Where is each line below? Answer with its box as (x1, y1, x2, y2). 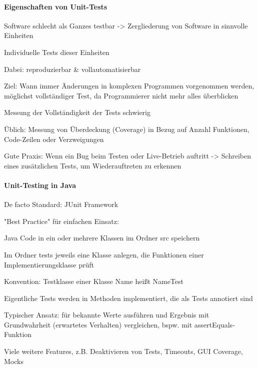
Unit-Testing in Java (4, 179, 76, 190)
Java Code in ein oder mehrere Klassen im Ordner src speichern (4, 232, 200, 243)
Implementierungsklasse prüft (4, 259, 94, 269)
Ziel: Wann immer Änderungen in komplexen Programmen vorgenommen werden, (4, 80, 254, 91)
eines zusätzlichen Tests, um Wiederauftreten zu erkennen (4, 160, 181, 170)
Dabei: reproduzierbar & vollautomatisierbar (4, 63, 141, 74)
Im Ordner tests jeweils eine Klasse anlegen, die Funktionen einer (4, 249, 204, 259)
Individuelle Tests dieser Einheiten (4, 46, 109, 57)
